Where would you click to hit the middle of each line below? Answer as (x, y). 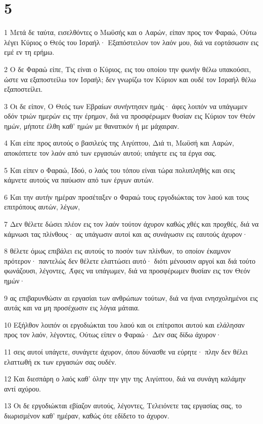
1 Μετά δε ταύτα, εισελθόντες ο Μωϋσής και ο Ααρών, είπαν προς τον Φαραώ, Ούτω (130, 32)
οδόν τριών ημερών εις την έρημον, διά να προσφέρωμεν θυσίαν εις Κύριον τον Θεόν (130, 116)
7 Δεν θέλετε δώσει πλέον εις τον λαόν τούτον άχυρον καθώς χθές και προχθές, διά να (131, 224)
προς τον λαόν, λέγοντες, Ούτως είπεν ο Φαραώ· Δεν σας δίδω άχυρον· (113, 334)
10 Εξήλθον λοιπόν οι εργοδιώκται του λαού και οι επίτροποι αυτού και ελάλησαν (124, 324)
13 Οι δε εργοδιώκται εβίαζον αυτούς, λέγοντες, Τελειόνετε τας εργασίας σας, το (123, 405)
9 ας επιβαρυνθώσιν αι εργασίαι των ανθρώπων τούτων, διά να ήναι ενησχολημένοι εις (131, 297)
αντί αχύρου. (23, 388)
